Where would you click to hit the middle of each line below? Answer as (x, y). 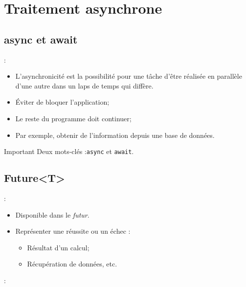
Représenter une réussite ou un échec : (73, 231)
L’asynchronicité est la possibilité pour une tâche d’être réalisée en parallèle (129, 76)
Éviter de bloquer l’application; (62, 102)
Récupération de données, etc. (72, 264)
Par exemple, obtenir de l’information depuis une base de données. (115, 135)
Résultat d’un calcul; (58, 247)
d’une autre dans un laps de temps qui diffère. (84, 85)
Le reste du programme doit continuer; (73, 118)
